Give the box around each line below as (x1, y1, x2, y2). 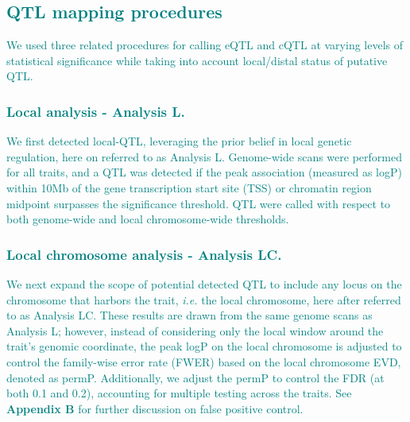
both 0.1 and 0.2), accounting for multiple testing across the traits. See (6, 385, 352, 401)
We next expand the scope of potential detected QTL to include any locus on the (6, 275, 402, 292)
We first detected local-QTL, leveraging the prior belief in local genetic (6, 133, 352, 149)
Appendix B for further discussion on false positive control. (6, 400, 304, 416)
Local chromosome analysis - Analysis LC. (6, 244, 282, 264)
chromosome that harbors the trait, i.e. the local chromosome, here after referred (6, 291, 401, 308)
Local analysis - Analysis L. (6, 101, 185, 121)
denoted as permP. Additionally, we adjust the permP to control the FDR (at (6, 369, 385, 385)
